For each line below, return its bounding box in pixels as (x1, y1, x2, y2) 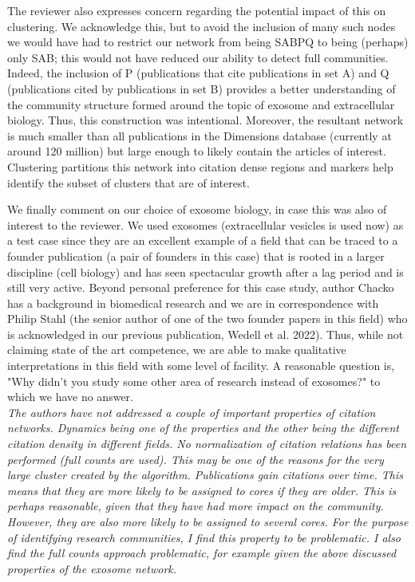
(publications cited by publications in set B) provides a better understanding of (7, 80, 396, 96)
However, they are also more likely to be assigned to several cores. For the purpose (7, 513, 409, 529)
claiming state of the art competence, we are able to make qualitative (7, 341, 346, 358)
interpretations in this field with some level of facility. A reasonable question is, (7, 357, 395, 374)
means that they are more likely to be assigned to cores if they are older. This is (7, 482, 397, 498)
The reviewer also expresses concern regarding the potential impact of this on (7, 2, 386, 18)
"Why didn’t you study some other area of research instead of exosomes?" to (7, 372, 381, 389)
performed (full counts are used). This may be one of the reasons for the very (7, 450, 384, 467)
